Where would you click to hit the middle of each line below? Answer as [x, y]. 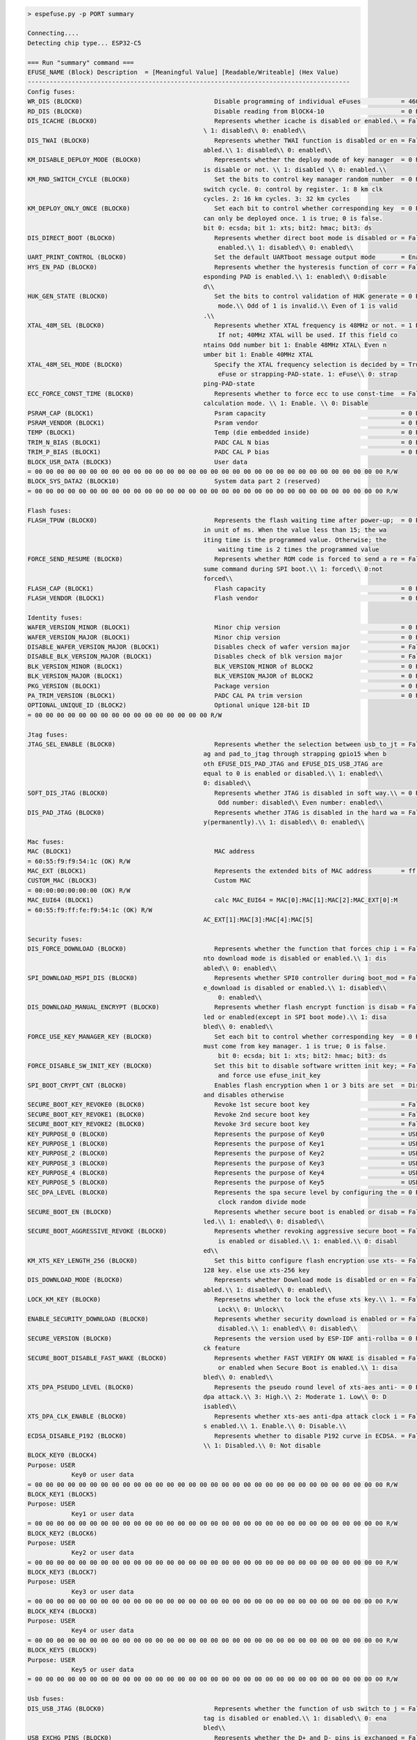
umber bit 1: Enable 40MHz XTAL [259, 355]
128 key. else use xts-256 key [256, 1270]
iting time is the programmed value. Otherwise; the [295, 540]
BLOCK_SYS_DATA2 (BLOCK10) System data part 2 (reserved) [174, 481]
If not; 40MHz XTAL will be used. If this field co [308, 335]
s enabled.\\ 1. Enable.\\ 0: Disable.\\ [275, 1426]
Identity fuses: [55, 617]
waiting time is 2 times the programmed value [299, 549]
